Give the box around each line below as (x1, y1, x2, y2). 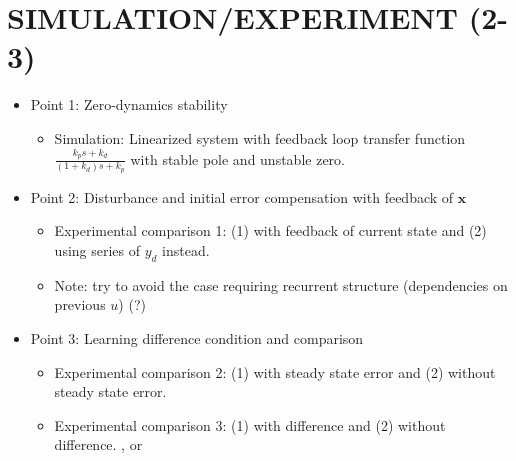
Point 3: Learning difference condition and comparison (30, 328, 364, 349)
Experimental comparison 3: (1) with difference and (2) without (54, 414, 446, 435)
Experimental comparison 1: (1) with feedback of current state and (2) (54, 220, 487, 241)
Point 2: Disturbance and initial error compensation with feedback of (30, 186, 454, 207)
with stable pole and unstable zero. (130, 148, 345, 169)
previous (54, 294, 106, 315)
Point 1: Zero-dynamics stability (30, 94, 228, 115)
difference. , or (54, 434, 143, 455)
